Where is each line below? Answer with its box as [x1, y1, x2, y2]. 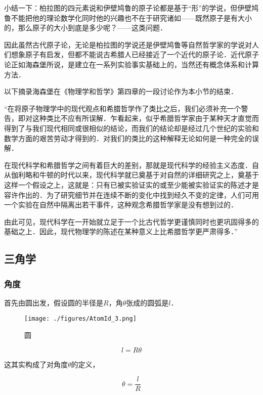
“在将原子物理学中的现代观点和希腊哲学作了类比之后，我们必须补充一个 [4, 103, 241, 113]
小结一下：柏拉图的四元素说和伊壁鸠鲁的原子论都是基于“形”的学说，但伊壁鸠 [4, 3, 259, 13]
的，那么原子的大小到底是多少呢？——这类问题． [4, 22, 167, 33]
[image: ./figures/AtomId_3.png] [24, 315, 137, 323]
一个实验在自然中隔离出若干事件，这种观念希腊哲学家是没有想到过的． [4, 199, 238, 210]
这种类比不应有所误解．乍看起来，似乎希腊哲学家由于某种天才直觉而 [32, 113, 259, 123]
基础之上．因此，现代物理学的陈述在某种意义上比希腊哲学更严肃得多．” [4, 226, 238, 237]
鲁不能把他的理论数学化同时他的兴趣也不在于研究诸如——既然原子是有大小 [4, 12, 252, 23]
